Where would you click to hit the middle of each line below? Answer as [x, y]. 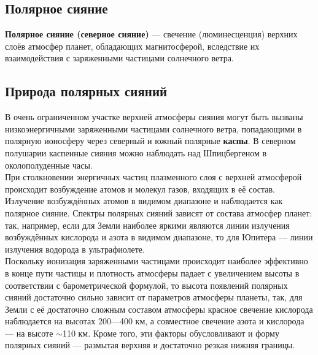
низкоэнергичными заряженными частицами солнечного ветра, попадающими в [153, 128]
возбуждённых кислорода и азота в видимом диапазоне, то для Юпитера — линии [159, 237]
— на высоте [29, 333]
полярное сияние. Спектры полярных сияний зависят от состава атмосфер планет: [159, 212]
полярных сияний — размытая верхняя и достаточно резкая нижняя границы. [150, 345]
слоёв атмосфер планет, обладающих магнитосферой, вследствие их [132, 46]
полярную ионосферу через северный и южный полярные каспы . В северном [150, 141]
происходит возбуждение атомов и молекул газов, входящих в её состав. [140, 189]
